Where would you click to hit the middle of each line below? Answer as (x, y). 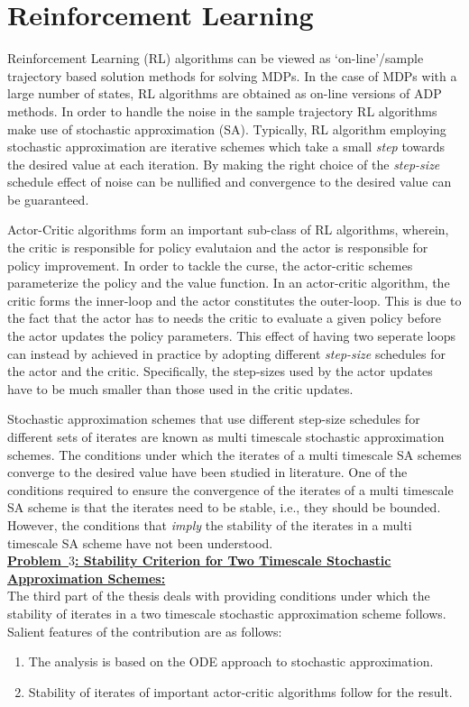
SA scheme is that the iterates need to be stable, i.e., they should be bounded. (224, 507)
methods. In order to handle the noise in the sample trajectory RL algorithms (222, 110)
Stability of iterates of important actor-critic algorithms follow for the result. (240, 691)
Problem (34, 560)
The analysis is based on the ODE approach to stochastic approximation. (231, 661)
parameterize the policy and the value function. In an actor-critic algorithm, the (229, 283)
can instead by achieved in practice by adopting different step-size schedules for (226, 353)
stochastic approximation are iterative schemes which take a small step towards (226, 147)
